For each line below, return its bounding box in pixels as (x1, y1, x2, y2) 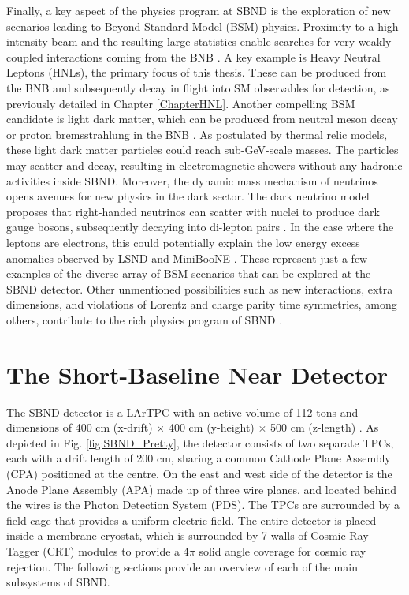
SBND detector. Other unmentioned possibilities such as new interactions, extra (6, 280, 393, 297)
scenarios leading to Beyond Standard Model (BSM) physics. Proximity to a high (6, 17, 399, 34)
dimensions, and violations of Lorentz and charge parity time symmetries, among (6, 296, 397, 312)
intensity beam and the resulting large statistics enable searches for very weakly (6, 33, 392, 50)
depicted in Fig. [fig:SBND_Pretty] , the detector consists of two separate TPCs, (6, 434, 394, 451)
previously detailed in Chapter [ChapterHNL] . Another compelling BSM (6, 95, 355, 111)
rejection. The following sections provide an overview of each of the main (6, 558, 358, 574)
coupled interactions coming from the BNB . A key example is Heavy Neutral (6, 48, 381, 65)
